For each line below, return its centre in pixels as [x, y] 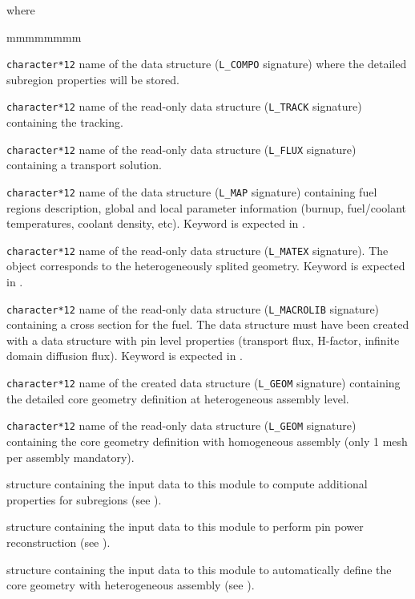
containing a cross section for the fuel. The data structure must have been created [208, 324]
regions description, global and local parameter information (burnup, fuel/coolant [207, 207]
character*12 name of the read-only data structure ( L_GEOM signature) [181, 425]
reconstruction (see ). [58, 542]
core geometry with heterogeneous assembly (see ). [131, 585]
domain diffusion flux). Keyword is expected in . [125, 356]
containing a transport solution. [84, 165]
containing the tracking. [65, 122]
